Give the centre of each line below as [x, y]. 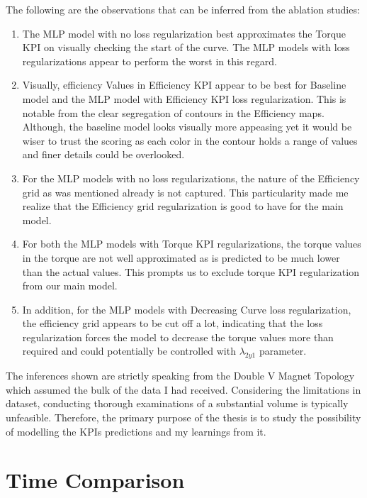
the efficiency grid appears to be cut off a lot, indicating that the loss [173, 323]
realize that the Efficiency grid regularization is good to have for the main [183, 206]
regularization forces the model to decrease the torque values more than [178, 337]
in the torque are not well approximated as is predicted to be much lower [181, 257]
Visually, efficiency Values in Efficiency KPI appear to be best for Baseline [184, 85]
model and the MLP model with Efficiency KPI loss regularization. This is [184, 98]
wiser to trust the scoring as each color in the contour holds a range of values [190, 140]
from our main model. [70, 286]
